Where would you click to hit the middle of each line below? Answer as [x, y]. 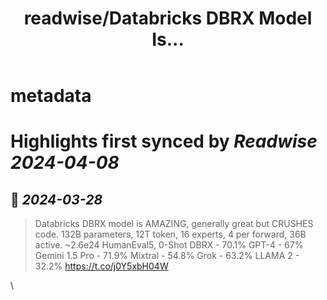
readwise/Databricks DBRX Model [168, 18]
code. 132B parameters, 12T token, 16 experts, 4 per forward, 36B [170, 234]
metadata [51, 96]
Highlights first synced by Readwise [164, 141]
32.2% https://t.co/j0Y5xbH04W [101, 266]
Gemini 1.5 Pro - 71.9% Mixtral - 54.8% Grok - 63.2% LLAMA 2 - [167, 256]
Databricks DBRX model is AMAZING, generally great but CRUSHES [174, 224]
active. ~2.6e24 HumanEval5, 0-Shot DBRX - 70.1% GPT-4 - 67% [169, 245]
